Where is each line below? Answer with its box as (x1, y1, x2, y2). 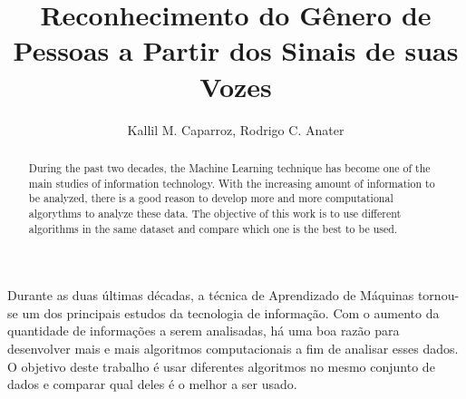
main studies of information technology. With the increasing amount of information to (28, 175, 435, 190)
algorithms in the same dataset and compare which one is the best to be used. (28, 220, 398, 236)
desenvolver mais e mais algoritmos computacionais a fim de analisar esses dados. (7, 338, 459, 357)
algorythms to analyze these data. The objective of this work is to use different (28, 205, 402, 220)
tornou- (417, 286, 460, 305)
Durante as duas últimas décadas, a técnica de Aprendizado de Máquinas (7, 286, 414, 305)
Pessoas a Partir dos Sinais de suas (13, 32, 459, 69)
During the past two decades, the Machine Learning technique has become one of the (28, 160, 431, 175)
